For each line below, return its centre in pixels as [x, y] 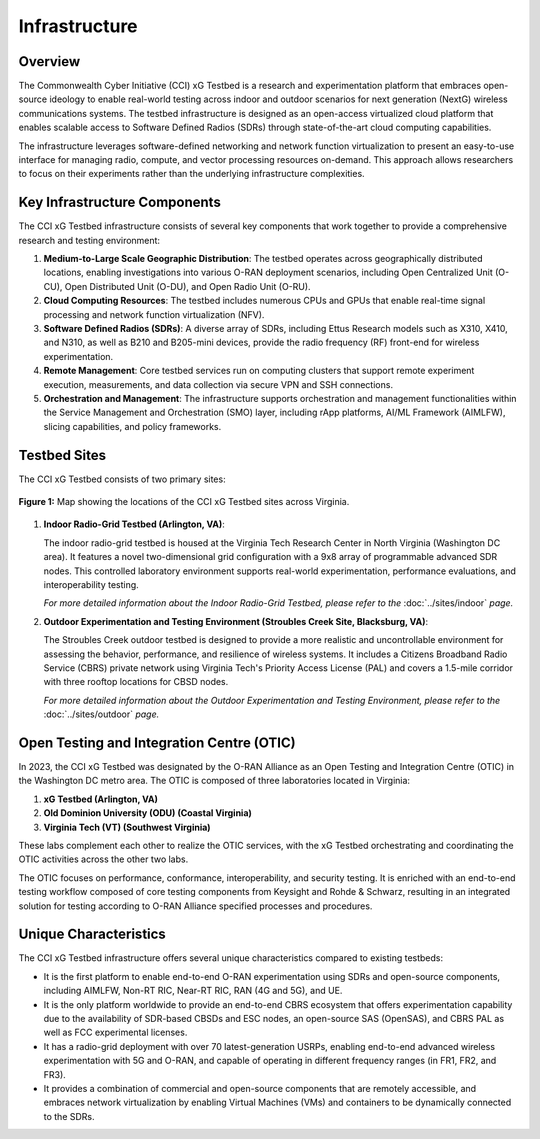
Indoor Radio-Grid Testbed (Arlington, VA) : [134, 524]
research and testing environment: [89, 240]
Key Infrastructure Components [120, 202]
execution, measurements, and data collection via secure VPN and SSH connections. [218, 384]
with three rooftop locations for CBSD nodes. [136, 682]
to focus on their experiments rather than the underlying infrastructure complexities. [191, 174]
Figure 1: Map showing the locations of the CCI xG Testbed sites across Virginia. [184, 502]
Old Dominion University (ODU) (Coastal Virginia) [147, 813]
